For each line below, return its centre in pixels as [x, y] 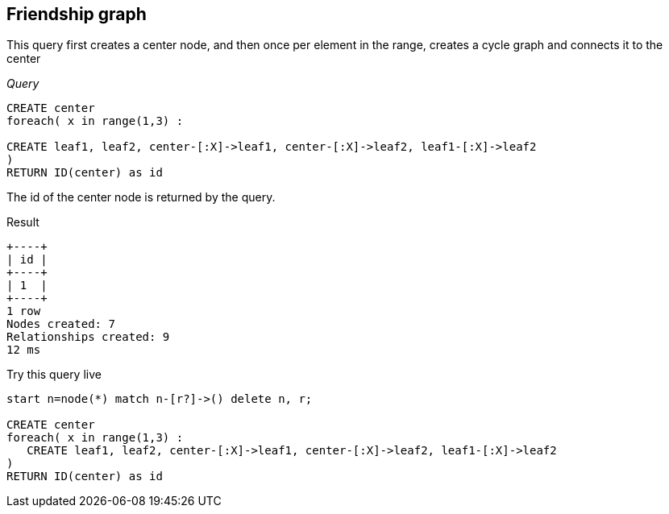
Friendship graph [77, 14]
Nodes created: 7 [61, 324]
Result [23, 222]
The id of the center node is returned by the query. [141, 197]
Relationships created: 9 [88, 337]
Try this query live [54, 375]
